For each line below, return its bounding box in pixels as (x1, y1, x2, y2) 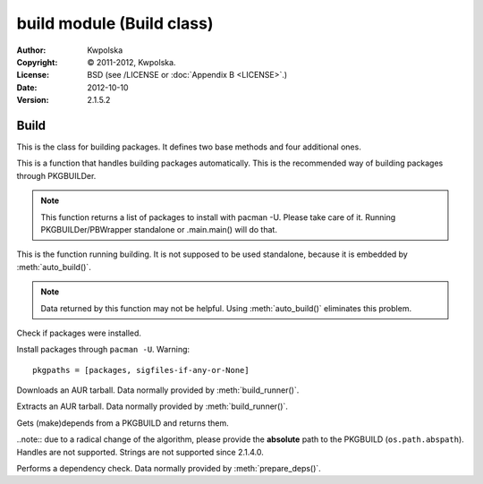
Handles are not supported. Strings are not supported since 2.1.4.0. (16, 446, 264, 457)
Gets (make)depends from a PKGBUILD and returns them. (16, 417, 230, 429)
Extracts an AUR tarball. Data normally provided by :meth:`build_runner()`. (16, 401, 288, 412)
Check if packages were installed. (16, 327, 142, 338)
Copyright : (16, 56, 58, 67)
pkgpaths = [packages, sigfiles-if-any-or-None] (32, 365, 250, 375)
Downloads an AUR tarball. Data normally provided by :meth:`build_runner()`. (16, 385, 300, 395)
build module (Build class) (16, 13, 214, 33)
